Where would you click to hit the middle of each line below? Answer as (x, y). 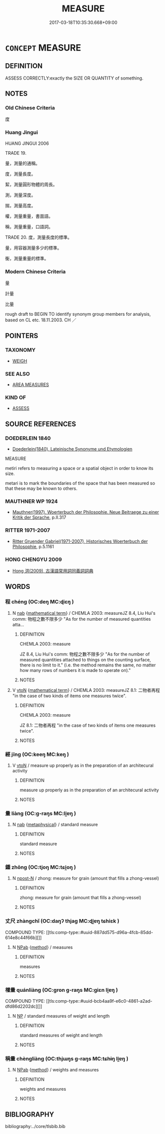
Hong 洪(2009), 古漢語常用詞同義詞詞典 (53, 570)
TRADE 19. (16, 153)
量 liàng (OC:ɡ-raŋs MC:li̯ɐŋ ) (41, 813)
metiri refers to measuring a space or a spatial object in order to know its (79, 468)
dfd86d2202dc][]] (24, 1006)
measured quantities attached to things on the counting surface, (85, 660)
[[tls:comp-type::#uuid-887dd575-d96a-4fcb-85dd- (100, 932)
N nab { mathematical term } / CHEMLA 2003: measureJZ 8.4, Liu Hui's (84, 613)
